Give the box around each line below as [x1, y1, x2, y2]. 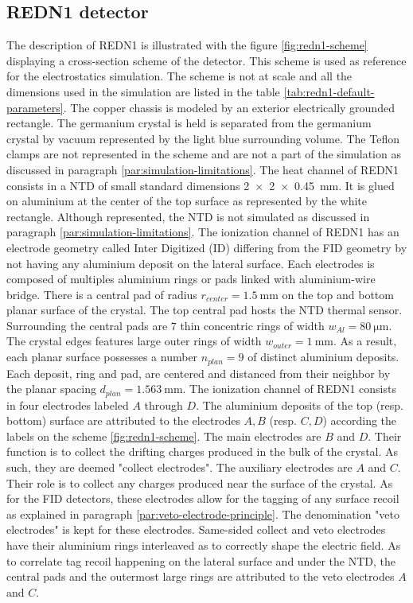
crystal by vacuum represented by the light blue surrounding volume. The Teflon [6, 130, 399, 146]
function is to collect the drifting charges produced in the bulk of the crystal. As [6, 443, 399, 460]
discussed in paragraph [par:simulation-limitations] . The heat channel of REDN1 [6, 161, 399, 177]
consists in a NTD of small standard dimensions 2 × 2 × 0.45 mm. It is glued [6, 177, 395, 193]
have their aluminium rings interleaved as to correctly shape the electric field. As [6, 536, 401, 553]
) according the [322, 412, 397, 429]
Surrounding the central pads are [6, 317, 168, 333]
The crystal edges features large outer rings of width [6, 333, 262, 349]
